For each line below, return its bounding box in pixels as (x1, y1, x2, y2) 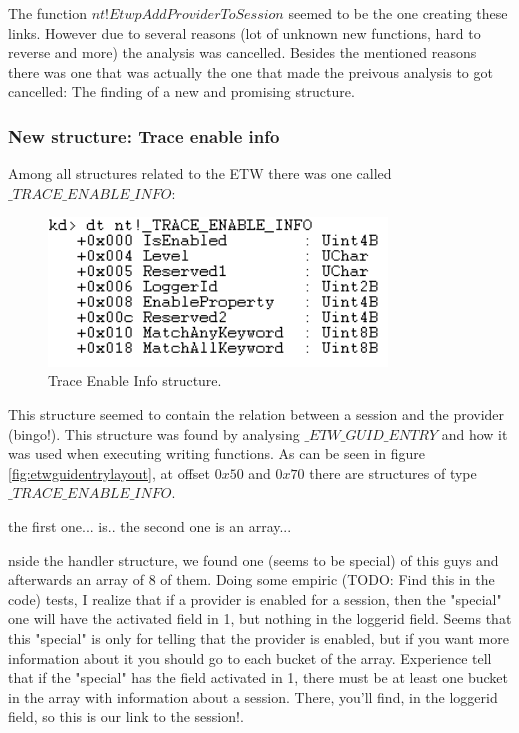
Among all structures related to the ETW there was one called (8, 163, 392, 184)
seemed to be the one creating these (288, 3, 508, 23)
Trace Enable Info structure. (48, 370, 222, 391)
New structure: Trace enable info (8, 123, 280, 148)
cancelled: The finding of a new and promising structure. (8, 81, 355, 102)
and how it (441, 423, 508, 444)
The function (8, 3, 87, 23)
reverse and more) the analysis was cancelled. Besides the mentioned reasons (8, 42, 477, 63)
